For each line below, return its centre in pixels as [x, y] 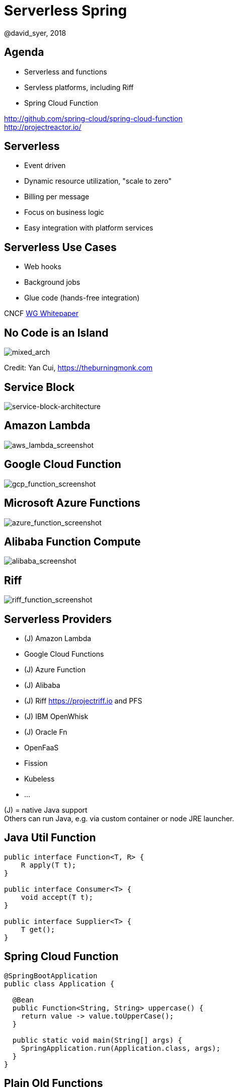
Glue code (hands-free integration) [82, 298]
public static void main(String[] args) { [97, 1040]
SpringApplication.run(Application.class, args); [121, 1048]
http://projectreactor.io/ [43, 127]
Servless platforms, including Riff [79, 87]
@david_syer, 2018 [35, 33]
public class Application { [59, 984]
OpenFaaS [42, 748]
